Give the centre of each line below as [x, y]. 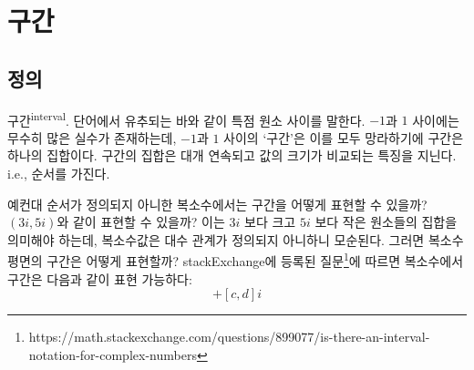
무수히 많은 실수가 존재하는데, [92, 137]
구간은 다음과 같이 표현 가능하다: [100, 278]
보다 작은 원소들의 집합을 [386, 222]
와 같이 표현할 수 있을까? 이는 [141, 222]
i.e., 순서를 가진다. [59, 174]
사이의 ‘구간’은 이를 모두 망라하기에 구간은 [344, 137]
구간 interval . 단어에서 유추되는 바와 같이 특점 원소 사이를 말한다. [186, 118]
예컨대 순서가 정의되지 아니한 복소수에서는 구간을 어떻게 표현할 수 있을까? [217, 204]
